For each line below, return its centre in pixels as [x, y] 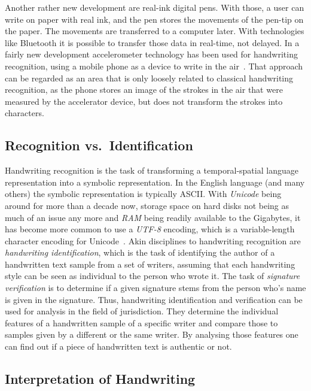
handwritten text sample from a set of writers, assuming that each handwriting [150, 264]
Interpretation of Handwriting [100, 379]
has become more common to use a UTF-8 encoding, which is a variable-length [150, 229]
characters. [25, 113]
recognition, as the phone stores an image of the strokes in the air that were [144, 90]
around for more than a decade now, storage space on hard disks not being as [147, 205]
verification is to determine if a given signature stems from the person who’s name [155, 288]
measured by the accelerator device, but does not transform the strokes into [144, 101]
